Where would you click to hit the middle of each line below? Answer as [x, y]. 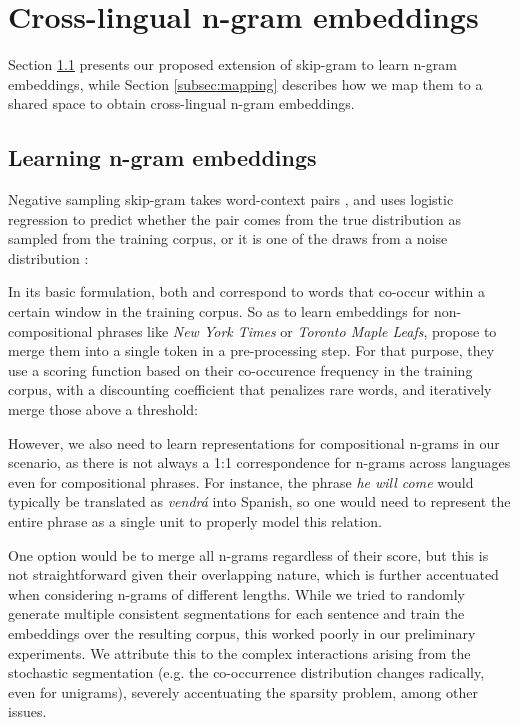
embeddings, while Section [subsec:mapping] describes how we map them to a [245, 83]
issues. [27, 711]
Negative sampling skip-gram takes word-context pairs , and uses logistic [231, 199]
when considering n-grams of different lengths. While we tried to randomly [236, 593]
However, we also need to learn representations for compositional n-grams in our [254, 442]
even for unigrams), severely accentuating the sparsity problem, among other [243, 691]
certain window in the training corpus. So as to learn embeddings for [219, 311]
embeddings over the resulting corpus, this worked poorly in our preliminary [242, 632]
